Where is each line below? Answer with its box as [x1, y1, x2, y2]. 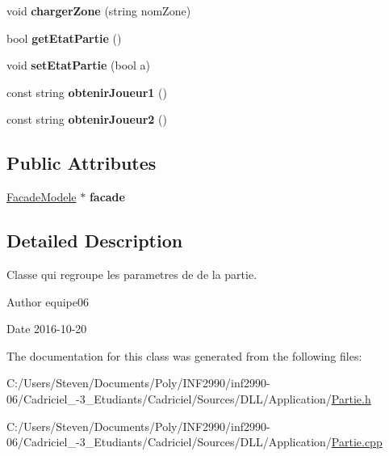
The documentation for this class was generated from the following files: [6, 347, 362, 364]
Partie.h [331, 390, 371, 407]
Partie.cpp [331, 433, 383, 450]
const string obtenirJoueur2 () [6, 111, 167, 128]
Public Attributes [6, 150, 157, 175]
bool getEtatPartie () [6, 29, 122, 46]
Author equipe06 [6, 293, 89, 310]
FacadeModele [6, 188, 77, 205]
